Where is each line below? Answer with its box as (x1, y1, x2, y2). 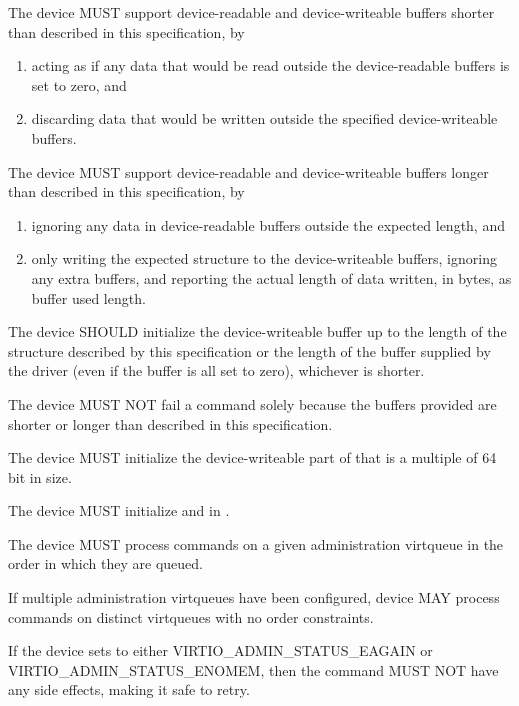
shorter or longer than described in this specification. (8, 413, 333, 434)
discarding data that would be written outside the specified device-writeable (31, 108, 498, 129)
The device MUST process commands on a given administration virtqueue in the (8, 533, 504, 554)
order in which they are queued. (8, 553, 203, 574)
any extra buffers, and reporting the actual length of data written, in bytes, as (31, 267, 512, 288)
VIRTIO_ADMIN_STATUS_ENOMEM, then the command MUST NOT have (8, 659, 499, 680)
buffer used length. (31, 287, 146, 308)
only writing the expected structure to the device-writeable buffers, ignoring (31, 248, 497, 269)
